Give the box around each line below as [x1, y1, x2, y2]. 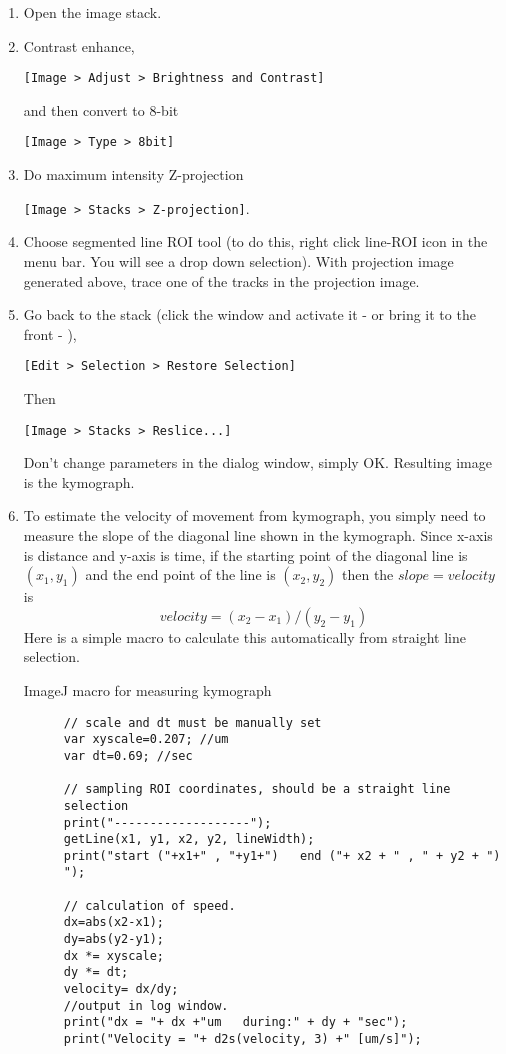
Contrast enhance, [23, 35, 135, 56]
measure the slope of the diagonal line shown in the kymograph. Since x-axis [23, 525, 493, 545]
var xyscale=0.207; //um [63, 732, 229, 747]
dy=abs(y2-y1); [63, 932, 165, 947]
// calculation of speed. [63, 898, 236, 913]
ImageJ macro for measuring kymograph [23, 679, 272, 700]
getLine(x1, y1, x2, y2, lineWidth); [63, 832, 315, 847]
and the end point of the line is [85, 564, 276, 585]
